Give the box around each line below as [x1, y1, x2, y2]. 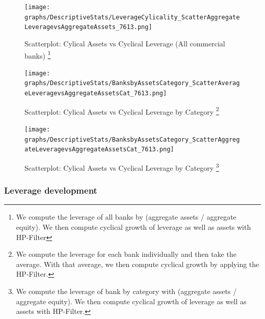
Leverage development [4, 184, 97, 197]
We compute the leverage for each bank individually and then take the [16, 249, 236, 259]
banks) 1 [24, 48, 51, 61]
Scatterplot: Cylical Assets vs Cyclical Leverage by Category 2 [24, 104, 219, 117]
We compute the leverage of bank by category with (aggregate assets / [16, 286, 237, 297]
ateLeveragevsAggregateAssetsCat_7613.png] [24, 146, 174, 153]
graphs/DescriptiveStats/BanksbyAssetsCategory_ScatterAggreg [24, 136, 240, 143]
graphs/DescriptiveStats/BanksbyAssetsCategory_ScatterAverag [24, 79, 240, 87]
